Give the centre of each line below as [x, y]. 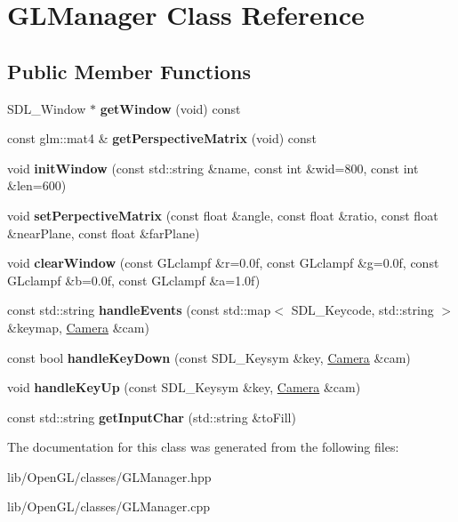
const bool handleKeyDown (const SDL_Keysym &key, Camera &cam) [209, 357]
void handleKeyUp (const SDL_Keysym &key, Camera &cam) [184, 387]
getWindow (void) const [170, 108]
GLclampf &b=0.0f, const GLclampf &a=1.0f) [134, 280]
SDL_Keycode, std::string [362, 310]
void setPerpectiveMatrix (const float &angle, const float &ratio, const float [223, 215]
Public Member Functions [129, 71]
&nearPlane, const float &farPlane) [104, 233]
